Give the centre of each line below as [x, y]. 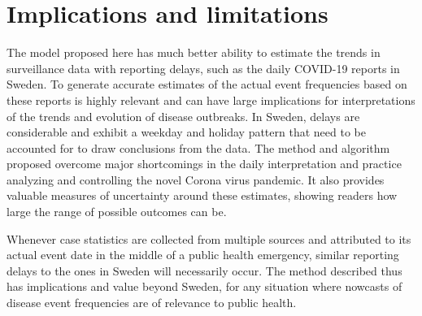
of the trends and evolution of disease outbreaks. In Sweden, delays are [183, 116]
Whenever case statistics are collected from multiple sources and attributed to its [209, 238]
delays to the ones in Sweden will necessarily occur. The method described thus [204, 270]
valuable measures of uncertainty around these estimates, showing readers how [202, 195]
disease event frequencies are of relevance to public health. [152, 303]
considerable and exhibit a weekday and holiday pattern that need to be [186, 132]
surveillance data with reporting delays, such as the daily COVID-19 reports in [203, 68]
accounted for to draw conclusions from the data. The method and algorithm [198, 147]
